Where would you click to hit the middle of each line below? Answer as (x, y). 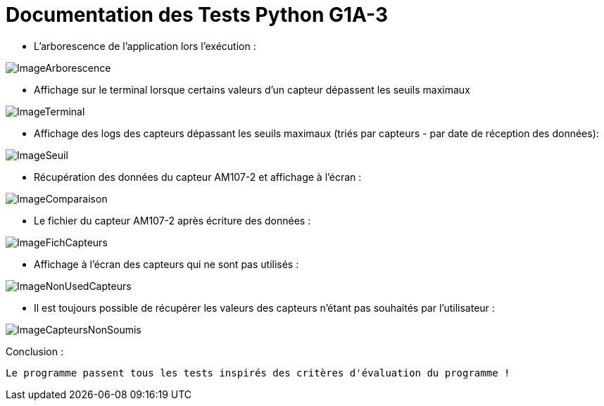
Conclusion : (34, 351)
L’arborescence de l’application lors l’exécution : (145, 46)
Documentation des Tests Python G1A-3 (197, 15)
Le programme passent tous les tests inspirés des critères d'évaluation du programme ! (258, 373)
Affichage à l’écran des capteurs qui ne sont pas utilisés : (166, 264)
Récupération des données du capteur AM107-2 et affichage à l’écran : (198, 177)
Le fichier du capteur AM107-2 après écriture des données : (172, 220)
